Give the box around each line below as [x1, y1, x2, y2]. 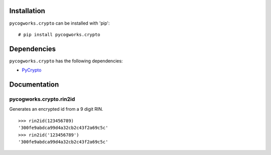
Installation [9, 7, 45, 15]
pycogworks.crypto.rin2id [9, 96, 75, 103]
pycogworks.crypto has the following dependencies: [9, 58, 123, 64]
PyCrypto [22, 67, 42, 73]
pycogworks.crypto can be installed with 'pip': [9, 20, 110, 26]
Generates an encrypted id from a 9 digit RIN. [9, 106, 103, 112]
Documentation [9, 81, 59, 89]
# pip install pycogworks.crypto [18, 32, 100, 37]
